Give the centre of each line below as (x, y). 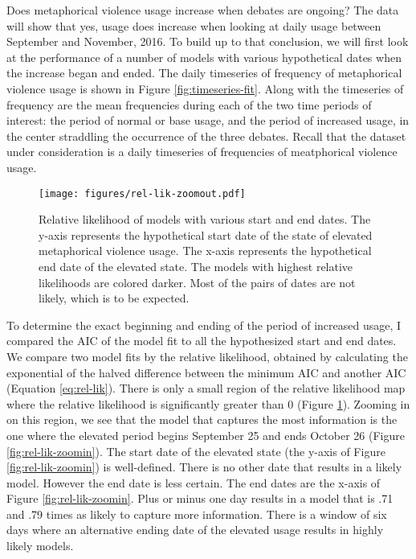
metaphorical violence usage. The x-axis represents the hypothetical (205, 251)
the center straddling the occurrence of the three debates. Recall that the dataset (206, 136)
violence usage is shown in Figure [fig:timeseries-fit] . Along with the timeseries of (205, 88)
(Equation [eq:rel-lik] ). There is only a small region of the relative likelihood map (206, 388)
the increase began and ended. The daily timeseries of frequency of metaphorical (204, 73)
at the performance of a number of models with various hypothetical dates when (204, 57)
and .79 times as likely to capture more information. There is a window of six (197, 514)
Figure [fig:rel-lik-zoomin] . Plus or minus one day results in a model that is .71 (200, 498)
